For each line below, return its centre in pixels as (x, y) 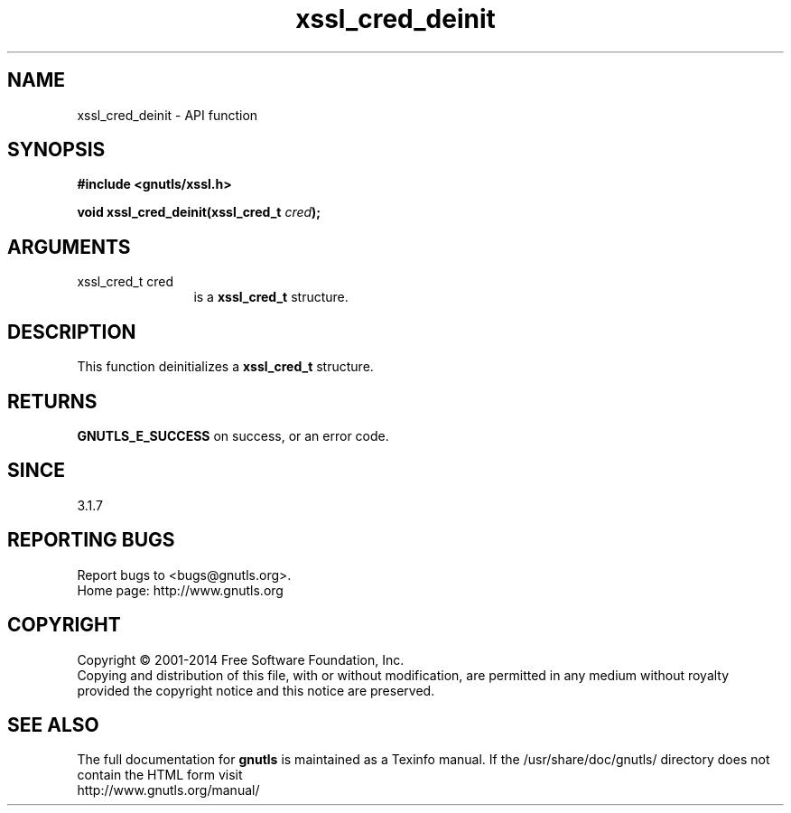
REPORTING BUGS (91, 540)
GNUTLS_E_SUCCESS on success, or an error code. (233, 435)
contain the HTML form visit (160, 775)
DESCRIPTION (72, 332)
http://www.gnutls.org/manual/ (168, 790)
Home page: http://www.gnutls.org (180, 590)
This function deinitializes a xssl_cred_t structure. (225, 367)
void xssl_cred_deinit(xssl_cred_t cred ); (199, 212)
